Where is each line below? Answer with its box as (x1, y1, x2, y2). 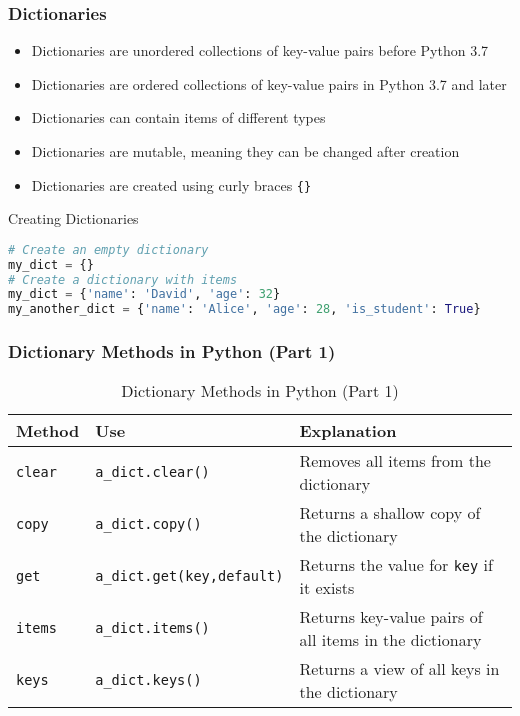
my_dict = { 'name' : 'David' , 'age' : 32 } (8, 287, 281, 302)
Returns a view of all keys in (299, 657, 500, 681)
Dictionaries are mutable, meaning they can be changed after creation (31, 141, 460, 161)
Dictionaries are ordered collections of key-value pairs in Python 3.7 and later (31, 73, 507, 94)
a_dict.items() (95, 620, 210, 637)
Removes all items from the (299, 449, 491, 473)
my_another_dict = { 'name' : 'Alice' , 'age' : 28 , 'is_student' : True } (8, 302, 481, 317)
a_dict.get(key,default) (95, 568, 284, 585)
